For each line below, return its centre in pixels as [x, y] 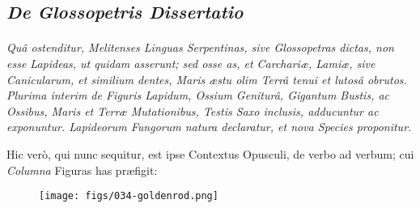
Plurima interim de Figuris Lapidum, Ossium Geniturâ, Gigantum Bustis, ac [198, 95]
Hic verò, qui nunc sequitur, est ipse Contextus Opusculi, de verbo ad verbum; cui [210, 153]
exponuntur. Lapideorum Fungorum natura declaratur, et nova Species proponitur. [209, 127]
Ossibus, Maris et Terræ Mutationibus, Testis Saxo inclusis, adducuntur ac [193, 110]
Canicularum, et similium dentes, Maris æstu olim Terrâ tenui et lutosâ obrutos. [207, 79]
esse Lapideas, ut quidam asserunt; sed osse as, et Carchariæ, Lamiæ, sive [191, 63]
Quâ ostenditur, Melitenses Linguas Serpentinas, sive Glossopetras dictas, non [200, 47]
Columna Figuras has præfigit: [82, 170]
